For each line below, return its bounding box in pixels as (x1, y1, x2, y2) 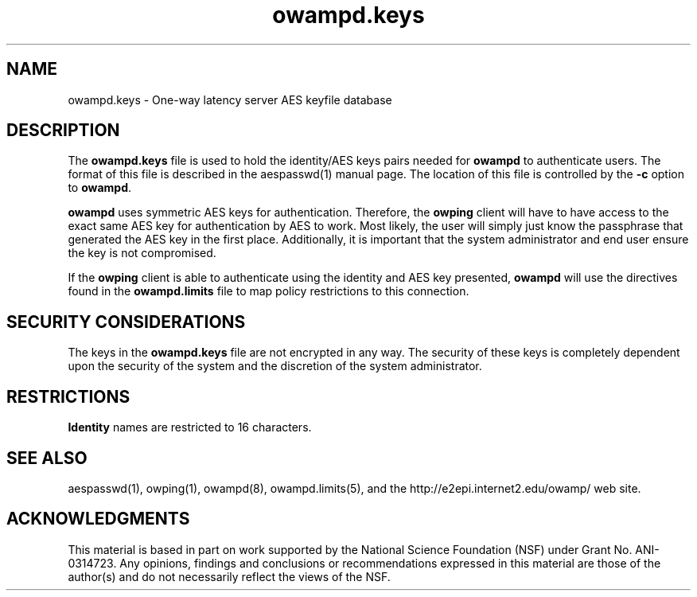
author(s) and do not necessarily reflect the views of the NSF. (68, 569, 391, 583)
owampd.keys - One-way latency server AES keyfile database (68, 92, 392, 107)
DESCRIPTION (6, 120, 120, 141)
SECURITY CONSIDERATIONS (6, 311, 246, 332)
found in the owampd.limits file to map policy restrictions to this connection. (68, 284, 469, 298)
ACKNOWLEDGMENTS (6, 509, 190, 529)
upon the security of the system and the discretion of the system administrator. (68, 359, 482, 373)
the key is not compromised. (68, 246, 216, 260)
